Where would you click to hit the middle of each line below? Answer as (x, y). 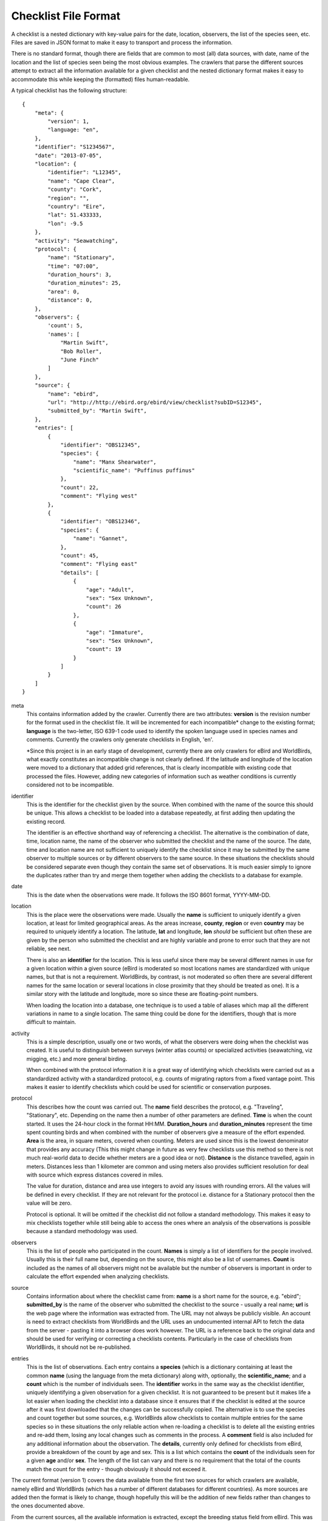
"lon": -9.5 (65, 223)
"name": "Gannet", (101, 539)
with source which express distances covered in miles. (95, 1175)
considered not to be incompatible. (70, 785)
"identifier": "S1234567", (75, 147)
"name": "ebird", (73, 394)
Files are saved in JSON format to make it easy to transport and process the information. (122, 42)
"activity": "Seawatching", (76, 241)
